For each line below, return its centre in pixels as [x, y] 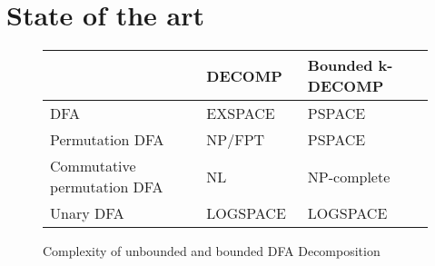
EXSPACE [241, 113]
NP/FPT [236, 140]
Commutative [93, 166]
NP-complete [349, 176]
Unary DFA [87, 213]
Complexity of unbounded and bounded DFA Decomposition [212, 251]
